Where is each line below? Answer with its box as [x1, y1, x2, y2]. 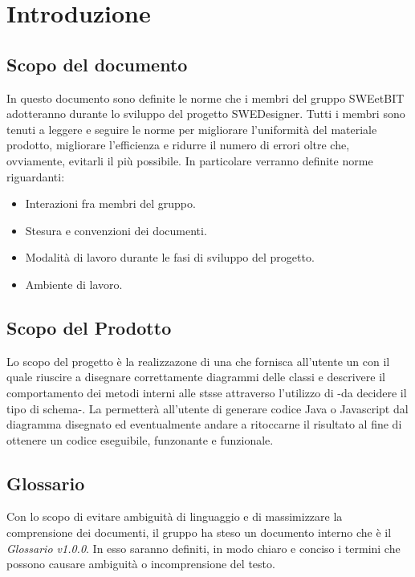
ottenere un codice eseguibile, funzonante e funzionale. [6, 431, 274, 448]
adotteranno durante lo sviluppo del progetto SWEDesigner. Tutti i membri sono [6, 105, 405, 122]
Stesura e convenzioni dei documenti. [25, 221, 207, 238]
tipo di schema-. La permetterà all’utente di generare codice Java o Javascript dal [6, 400, 409, 416]
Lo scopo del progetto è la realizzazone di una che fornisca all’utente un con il [6, 352, 390, 369]
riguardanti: [6, 168, 65, 185]
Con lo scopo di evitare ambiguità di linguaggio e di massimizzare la [6, 508, 343, 525]
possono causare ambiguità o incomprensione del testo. [6, 555, 275, 572]
